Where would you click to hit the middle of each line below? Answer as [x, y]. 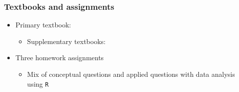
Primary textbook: [43, 25]
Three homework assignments [60, 57]
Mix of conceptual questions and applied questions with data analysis [131, 74]
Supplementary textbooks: [66, 41]
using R [38, 83]
